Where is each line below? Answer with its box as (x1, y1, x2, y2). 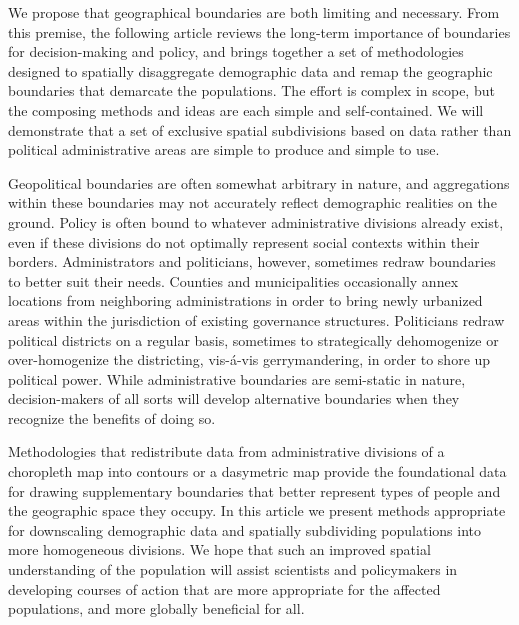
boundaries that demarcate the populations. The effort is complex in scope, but (8, 80, 495, 101)
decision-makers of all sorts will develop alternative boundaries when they (8, 388, 460, 409)
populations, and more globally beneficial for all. (8, 598, 305, 619)
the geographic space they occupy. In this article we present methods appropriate (8, 500, 506, 521)
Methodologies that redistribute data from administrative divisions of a (8, 441, 445, 462)
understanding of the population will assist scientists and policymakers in (8, 559, 458, 580)
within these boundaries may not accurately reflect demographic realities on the (8, 192, 497, 213)
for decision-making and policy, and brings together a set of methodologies (8, 41, 464, 62)
